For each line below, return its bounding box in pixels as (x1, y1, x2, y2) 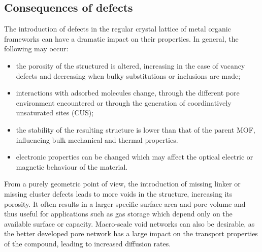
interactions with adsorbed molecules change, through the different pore (16, 87, 240, 98)
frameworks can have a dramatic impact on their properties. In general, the (4, 33, 239, 44)
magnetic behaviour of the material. (16, 161, 128, 172)
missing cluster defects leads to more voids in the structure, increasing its (4, 188, 233, 199)
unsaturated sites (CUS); (16, 107, 94, 118)
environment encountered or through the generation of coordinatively (16, 97, 232, 108)
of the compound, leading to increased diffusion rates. (4, 238, 171, 248)
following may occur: (4, 43, 69, 54)
